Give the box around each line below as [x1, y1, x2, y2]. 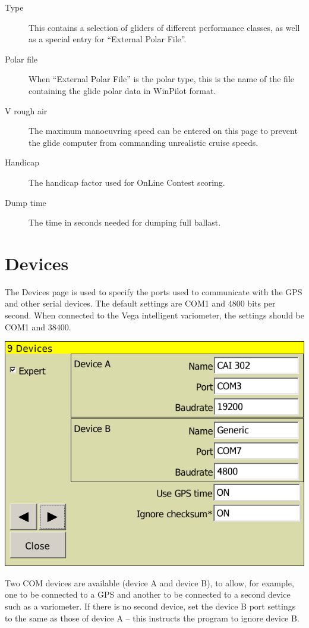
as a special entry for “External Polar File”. [29, 33, 187, 45]
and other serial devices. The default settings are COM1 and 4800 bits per [5, 297, 276, 310]
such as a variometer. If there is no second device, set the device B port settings [5, 600, 296, 612]
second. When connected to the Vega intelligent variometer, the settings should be [5, 309, 304, 321]
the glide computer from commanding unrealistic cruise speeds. [29, 136, 258, 148]
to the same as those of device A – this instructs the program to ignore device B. [5, 611, 299, 624]
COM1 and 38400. [5, 320, 71, 333]
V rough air [5, 104, 48, 117]
